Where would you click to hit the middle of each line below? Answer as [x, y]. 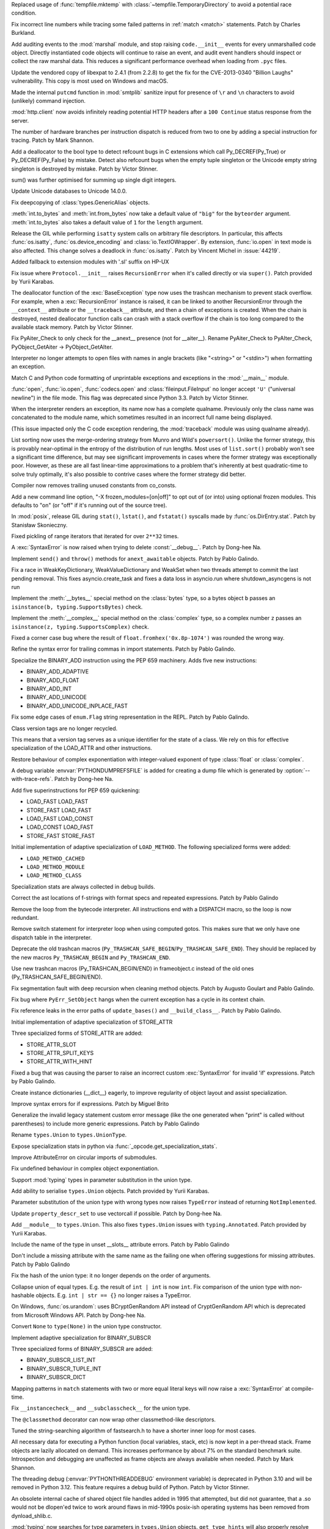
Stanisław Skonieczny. [39, 525]
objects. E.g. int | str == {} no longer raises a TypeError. [113, 1295]
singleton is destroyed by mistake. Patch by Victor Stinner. [85, 169]
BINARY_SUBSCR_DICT [56, 1377]
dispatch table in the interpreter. [52, 937]
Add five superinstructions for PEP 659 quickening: [76, 790]
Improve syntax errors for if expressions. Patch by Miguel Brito [90, 1103]
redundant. [25, 917]
